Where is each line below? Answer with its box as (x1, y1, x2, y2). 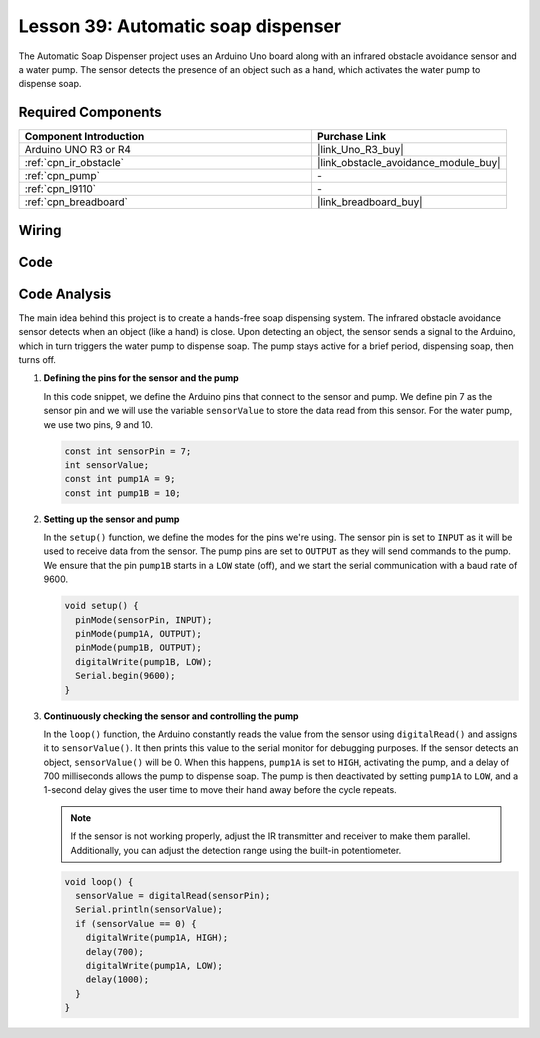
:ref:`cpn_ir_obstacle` (24, 156, 125, 170)
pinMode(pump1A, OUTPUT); (75, 628, 202, 639)
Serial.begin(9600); (75, 670, 176, 682)
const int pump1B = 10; (64, 487, 182, 499)
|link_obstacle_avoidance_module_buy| (316, 156, 501, 170)
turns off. (18, 353, 57, 365)
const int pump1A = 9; (64, 473, 176, 485)
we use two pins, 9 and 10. (43, 418, 154, 430)
